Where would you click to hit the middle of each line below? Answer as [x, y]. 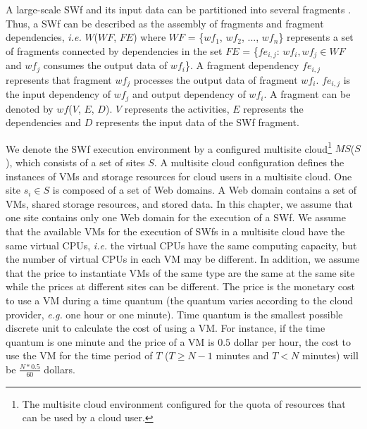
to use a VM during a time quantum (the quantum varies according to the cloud [179, 300]
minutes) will [330, 355]
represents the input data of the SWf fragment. [197, 122]
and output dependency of [189, 94]
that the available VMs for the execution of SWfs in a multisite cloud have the [175, 231]
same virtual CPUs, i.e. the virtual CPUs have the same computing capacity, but [181, 245]
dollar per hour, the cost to [292, 341]
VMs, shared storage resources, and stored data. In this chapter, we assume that [179, 203]
